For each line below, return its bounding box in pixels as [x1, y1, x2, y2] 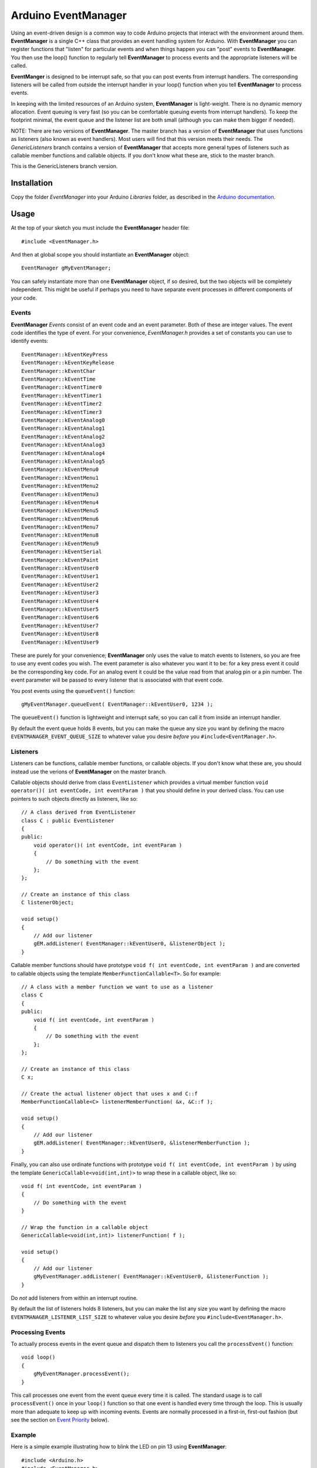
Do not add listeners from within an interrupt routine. [11, 1295, 138, 1302]
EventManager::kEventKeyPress [21, 351, 109, 358]
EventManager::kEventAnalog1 [21, 425, 105, 432]
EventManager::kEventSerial [21, 548, 102, 555]
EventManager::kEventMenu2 [21, 483, 99, 490]
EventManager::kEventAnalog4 [21, 450, 105, 456]
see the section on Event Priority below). [11, 1416, 109, 1423]
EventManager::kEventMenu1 [21, 474, 99, 481]
